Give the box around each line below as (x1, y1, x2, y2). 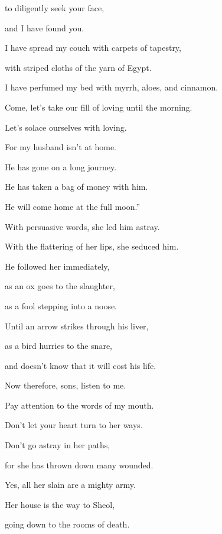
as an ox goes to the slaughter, (5, 280, 115, 292)
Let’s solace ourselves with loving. (5, 121, 127, 133)
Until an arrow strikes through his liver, (5, 319, 149, 332)
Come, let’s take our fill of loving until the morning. (5, 101, 192, 113)
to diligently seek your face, (5, 2, 105, 14)
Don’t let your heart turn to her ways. (5, 419, 143, 431)
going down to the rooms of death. (5, 518, 130, 530)
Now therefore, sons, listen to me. (5, 379, 126, 391)
